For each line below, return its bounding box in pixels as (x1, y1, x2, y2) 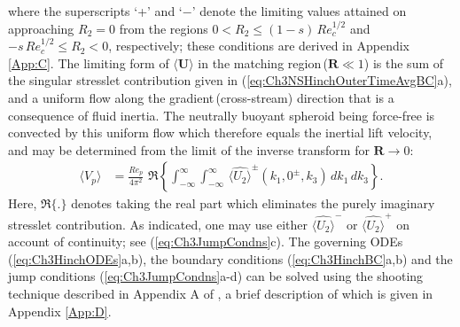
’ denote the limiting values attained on (191, 2, 407, 19)
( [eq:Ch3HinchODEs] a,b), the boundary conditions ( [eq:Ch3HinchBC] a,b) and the (8, 249, 453, 268)
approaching (8, 19, 74, 37)
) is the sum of (363, 53, 444, 72)
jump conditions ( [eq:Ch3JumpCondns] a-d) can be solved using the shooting (8, 267, 424, 285)
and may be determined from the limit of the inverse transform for (8, 140, 370, 159)
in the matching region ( (198, 53, 328, 72)
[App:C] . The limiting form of (8, 53, 169, 72)
